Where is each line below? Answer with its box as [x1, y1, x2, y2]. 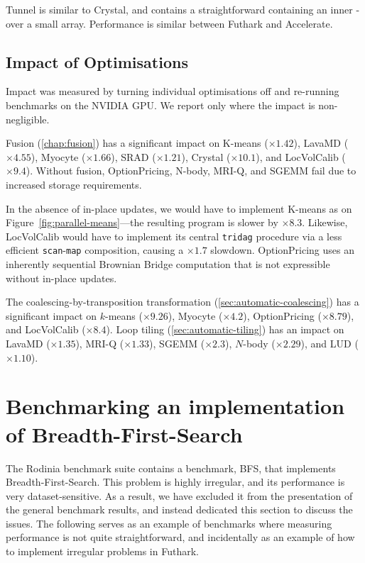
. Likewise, [302, 215, 348, 230]
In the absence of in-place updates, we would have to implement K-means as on [6, 201, 352, 216]
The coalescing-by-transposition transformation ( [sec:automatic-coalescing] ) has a [6, 294, 359, 309]
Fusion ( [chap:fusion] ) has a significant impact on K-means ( [6, 135, 268, 150]
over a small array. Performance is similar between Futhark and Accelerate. [6, 16, 333, 30]
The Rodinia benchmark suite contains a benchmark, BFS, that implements [6, 460, 336, 475]
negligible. [6, 111, 50, 126]
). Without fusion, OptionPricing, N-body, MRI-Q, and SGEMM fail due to [26, 163, 356, 178]
